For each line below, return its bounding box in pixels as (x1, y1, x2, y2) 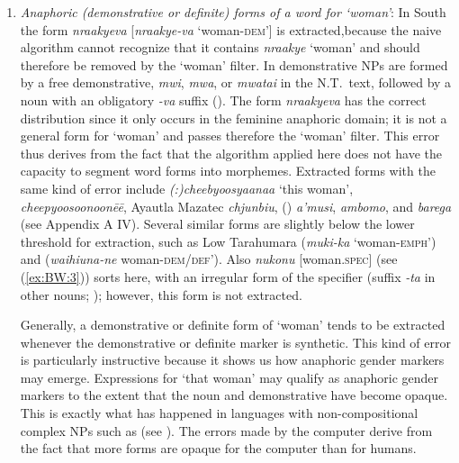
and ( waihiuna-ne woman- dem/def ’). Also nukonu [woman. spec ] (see (20, 250, 398, 268)
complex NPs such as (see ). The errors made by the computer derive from (20, 421, 433, 440)
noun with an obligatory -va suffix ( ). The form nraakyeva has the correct (20, 90, 427, 109)
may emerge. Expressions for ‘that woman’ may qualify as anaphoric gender (20, 368, 439, 386)
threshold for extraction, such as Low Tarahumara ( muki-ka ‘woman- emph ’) (20, 231, 436, 250)
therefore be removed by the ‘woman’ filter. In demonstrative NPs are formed (20, 55, 448, 74)
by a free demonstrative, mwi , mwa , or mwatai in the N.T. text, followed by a (20, 73, 452, 92)
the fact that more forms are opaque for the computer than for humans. (20, 439, 417, 458)
